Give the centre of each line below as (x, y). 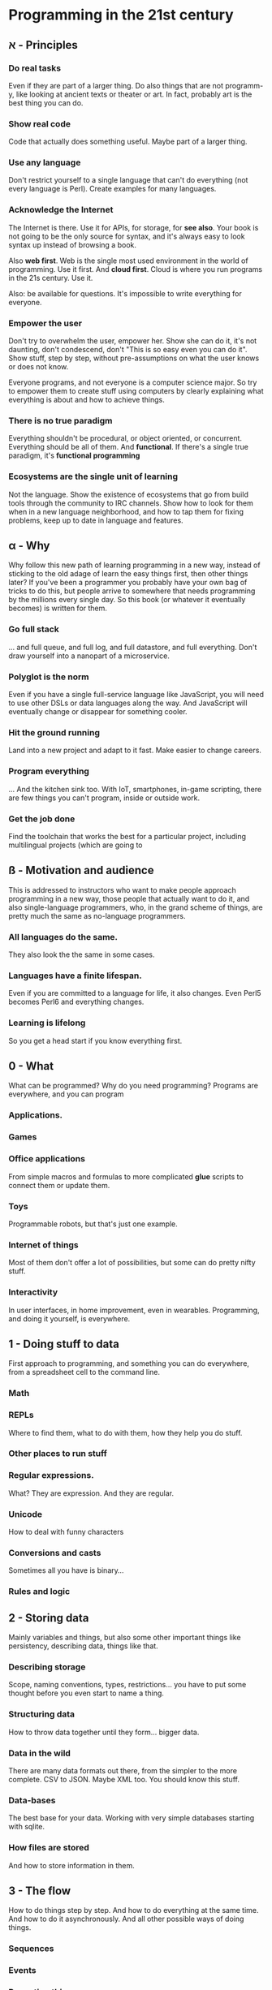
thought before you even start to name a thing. (86, 1693)
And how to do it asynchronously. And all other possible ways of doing (126, 1919)
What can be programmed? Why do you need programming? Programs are (133, 1086)
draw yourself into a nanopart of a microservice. (89, 656)
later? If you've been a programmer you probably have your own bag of (128, 583)
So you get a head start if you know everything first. (95, 1040)
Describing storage (47, 1667)
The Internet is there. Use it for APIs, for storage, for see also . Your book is (134, 227)
